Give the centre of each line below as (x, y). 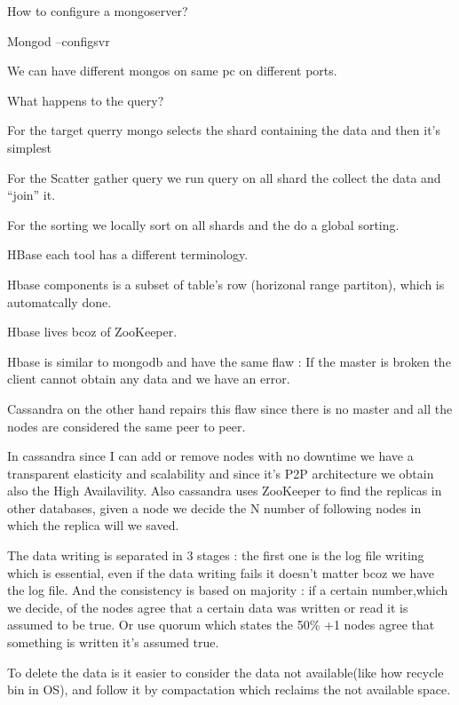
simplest (29, 147)
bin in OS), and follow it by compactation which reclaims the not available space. (229, 689)
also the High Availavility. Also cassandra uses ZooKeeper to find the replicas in (225, 491)
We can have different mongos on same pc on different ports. (172, 71)
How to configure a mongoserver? (98, 11)
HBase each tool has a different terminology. (128, 254)
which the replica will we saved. (93, 525)
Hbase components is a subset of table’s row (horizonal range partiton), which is (226, 284)
